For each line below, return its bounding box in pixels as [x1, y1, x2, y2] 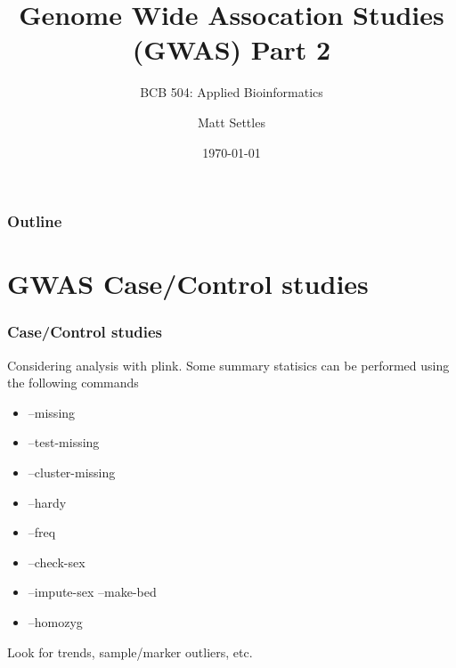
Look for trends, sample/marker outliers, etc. [7, 642, 253, 661]
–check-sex [28, 552, 85, 571]
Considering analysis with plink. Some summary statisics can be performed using [7, 355, 450, 374]
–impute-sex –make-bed [28, 582, 157, 601]
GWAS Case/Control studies [7, 265, 369, 302]
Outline [7, 210, 62, 232]
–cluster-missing [28, 462, 116, 481]
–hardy [28, 493, 67, 511]
